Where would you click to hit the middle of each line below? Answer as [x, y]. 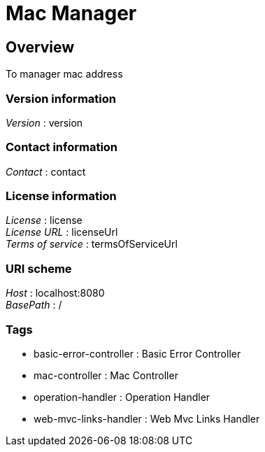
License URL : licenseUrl [62, 232]
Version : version [44, 122]
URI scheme [39, 268]
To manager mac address [64, 74]
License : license [44, 220]
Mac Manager [71, 13]
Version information [61, 98]
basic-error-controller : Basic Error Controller [137, 353]
